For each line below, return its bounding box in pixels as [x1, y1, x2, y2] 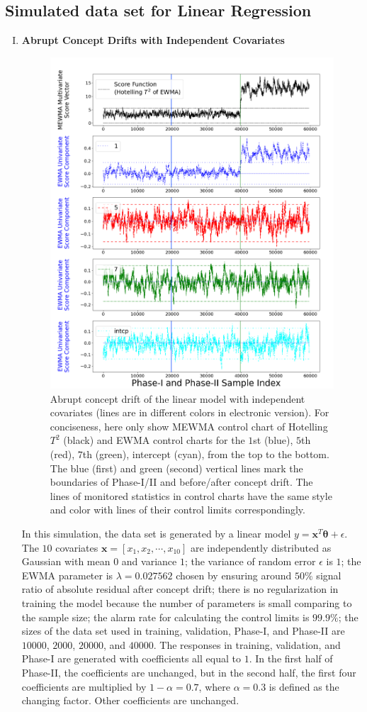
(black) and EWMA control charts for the [63, 433, 245, 447]
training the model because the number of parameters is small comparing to [21, 595, 352, 610]
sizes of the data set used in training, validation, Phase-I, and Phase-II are [21, 623, 345, 638]
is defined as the [269, 679, 339, 694]
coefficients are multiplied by [21, 679, 147, 694]
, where [198, 679, 230, 694]
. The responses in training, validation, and [153, 637, 341, 652]
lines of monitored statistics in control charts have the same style [50, 488, 332, 503]
